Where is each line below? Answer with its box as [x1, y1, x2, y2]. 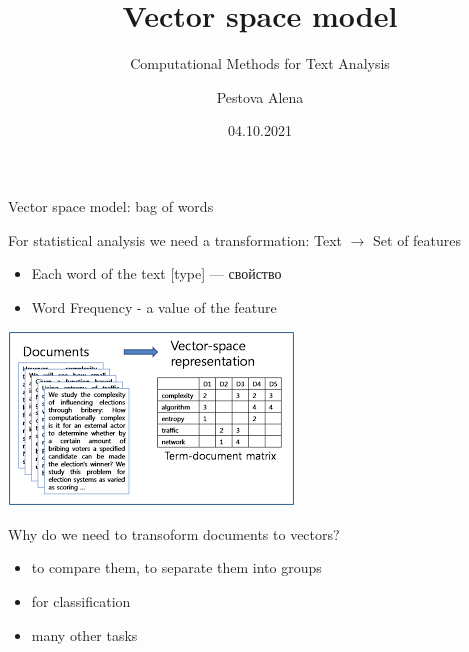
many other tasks [31, 624, 138, 645]
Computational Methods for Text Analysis [130, 53, 390, 74]
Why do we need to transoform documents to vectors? [8, 523, 340, 544]
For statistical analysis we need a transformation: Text [8, 229, 342, 250]
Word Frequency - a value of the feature [31, 296, 277, 317]
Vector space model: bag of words [8, 195, 214, 216]
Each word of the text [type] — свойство [31, 263, 282, 284]
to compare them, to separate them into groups [31, 557, 322, 578]
